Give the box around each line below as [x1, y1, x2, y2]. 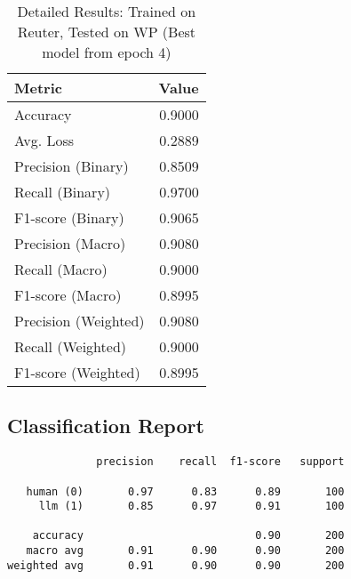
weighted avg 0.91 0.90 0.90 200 [7, 559, 345, 572]
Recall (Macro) [14, 259, 108, 279]
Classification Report [7, 412, 204, 439]
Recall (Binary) [14, 181, 111, 202]
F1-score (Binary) [14, 207, 124, 228]
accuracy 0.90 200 [32, 529, 345, 543]
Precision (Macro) [14, 233, 126, 253]
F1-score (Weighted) [14, 362, 140, 382]
